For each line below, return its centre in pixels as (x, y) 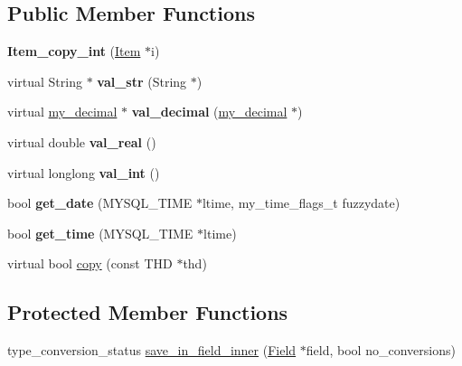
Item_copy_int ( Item (74, 51)
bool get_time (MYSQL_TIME (100, 233)
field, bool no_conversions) (381, 350)
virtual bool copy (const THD (90, 263)
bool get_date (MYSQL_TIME (100, 203)
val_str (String (142, 81)
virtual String (45, 81)
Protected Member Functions (148, 312)
